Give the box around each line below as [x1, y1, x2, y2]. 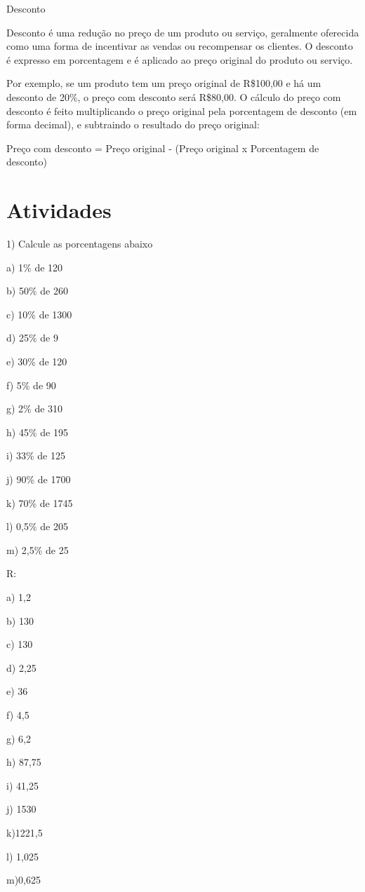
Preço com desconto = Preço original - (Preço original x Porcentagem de [6, 140, 319, 155]
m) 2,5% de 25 [6, 542, 69, 557]
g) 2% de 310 [6, 401, 63, 416]
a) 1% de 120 [6, 259, 63, 274]
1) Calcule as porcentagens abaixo [6, 236, 153, 251]
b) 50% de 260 [6, 283, 68, 298]
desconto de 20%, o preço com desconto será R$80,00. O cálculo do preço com [6, 89, 341, 104]
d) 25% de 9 [6, 330, 58, 345]
